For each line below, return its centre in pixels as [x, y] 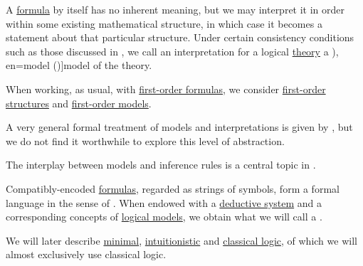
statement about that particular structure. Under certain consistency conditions [180, 37]
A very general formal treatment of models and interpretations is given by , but [179, 127]
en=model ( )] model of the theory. [79, 65]
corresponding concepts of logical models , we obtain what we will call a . [164, 217]
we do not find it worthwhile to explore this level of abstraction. [145, 140]
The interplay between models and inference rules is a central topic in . [161, 165]
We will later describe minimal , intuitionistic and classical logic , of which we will [181, 240]
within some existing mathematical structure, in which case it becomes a [164, 23]
